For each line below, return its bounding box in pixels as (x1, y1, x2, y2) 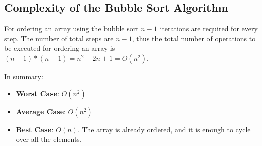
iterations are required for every (160, 23, 258, 34)
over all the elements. (16, 134, 82, 144)
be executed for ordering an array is (4, 43, 115, 53)
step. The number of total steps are (4, 33, 114, 43)
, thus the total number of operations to (132, 33, 256, 43)
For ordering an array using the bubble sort (4, 23, 139, 34)
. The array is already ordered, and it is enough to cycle (77, 124, 251, 134)
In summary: (4, 70, 43, 81)
